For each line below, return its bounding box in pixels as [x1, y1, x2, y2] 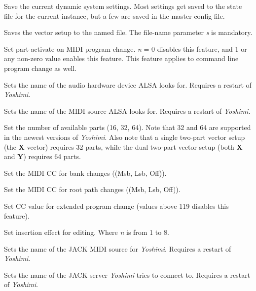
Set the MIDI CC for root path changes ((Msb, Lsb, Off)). [4, 184, 181, 194]
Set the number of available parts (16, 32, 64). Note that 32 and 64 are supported [4, 122, 251, 132]
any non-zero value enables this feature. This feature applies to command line [4, 53, 239, 64]
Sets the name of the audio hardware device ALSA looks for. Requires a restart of [4, 79, 252, 90]
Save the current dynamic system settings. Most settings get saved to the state [4, 1, 242, 11]
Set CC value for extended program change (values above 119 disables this [4, 200, 229, 211]
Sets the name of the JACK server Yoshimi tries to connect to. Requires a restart [4, 269, 251, 280]
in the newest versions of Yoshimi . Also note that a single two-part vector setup [4, 131, 245, 142]
